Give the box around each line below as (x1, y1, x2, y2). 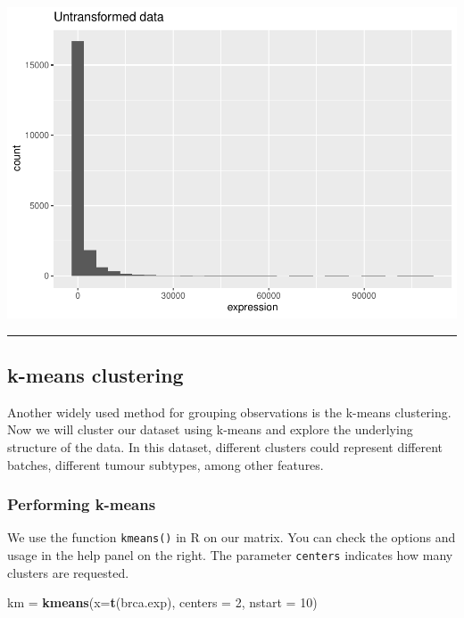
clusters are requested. (7, 563, 129, 581)
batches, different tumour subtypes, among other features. (7, 455, 324, 474)
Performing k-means (7, 493, 156, 515)
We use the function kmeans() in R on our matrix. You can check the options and (7, 528, 456, 547)
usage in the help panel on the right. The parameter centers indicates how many (7, 545, 453, 564)
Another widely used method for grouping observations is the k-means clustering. (7, 402, 452, 421)
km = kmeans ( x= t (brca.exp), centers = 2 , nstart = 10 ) (7, 593, 318, 612)
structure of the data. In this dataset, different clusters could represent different (7, 437, 443, 456)
